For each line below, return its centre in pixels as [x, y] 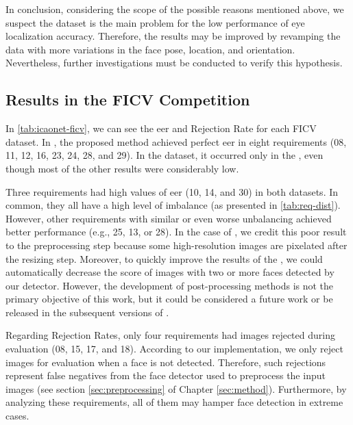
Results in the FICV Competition [128, 100]
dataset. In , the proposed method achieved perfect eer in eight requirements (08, [176, 141]
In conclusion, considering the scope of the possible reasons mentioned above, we [175, 9]
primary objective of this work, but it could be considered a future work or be [169, 299]
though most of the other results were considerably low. [122, 168]
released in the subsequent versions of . [87, 312]
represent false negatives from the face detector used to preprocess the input [166, 375]
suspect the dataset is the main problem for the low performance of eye [155, 22]
